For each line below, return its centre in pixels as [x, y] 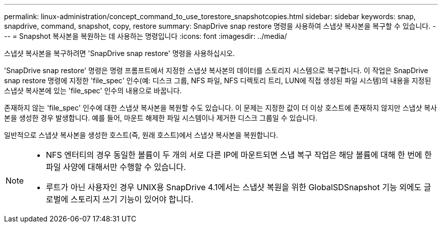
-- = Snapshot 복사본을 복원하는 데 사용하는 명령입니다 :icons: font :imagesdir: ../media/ [146, 36]
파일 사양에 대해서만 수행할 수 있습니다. [116, 167]
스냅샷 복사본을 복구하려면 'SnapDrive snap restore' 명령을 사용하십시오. [120, 53]
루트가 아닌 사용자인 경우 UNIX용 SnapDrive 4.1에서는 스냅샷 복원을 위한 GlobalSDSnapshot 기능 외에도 [234, 187]
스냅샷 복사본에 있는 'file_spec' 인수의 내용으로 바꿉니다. [93, 91]
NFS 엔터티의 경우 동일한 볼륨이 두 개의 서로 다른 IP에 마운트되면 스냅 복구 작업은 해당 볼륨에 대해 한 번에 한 [239, 155]
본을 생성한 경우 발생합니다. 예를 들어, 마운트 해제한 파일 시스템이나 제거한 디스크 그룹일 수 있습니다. [161, 118]
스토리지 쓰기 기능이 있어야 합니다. [132, 199]
